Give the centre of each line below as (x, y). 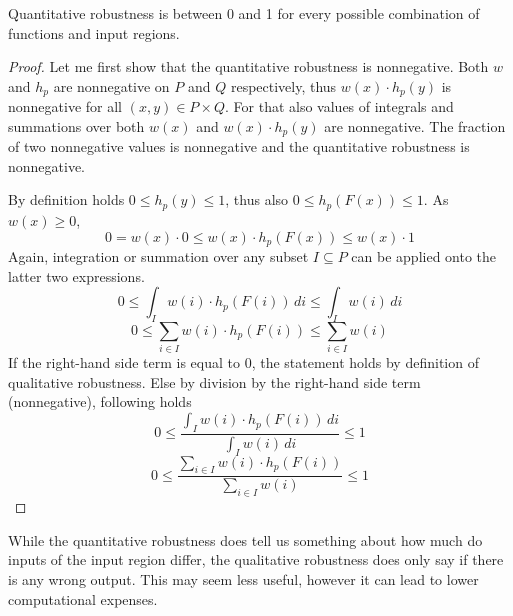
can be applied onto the (424, 255)
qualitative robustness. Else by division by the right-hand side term (214, 381)
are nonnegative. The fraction (415, 125)
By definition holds (66, 199)
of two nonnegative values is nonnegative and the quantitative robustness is (239, 146)
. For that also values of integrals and (339, 106)
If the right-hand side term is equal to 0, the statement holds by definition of (243, 362)
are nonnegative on (111, 85)
